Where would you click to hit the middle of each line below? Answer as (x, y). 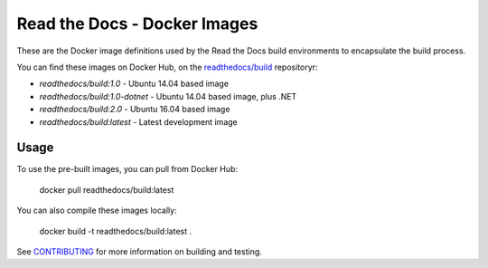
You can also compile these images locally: (97, 211)
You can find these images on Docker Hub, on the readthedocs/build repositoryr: (167, 67)
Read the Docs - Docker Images (137, 24)
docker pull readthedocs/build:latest (107, 189)
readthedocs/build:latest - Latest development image (139, 121)
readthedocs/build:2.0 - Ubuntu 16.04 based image (135, 110)
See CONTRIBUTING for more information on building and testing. (139, 251)
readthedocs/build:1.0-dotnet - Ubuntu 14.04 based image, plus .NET (168, 96)
